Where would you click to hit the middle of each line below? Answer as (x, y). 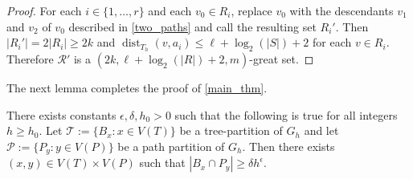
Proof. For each (44, 10)
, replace (251, 10)
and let (321, 130)
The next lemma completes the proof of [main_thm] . (137, 88)
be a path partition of (171, 146)
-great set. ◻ (282, 59)
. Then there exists (288, 146)
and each (170, 10)
